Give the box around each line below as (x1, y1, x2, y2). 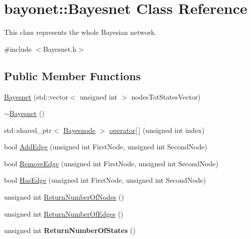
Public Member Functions (4, 68, 141, 83)
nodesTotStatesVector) (131, 91, 201, 102)
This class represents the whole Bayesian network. (4, 27, 157, 37)
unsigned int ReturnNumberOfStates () (4, 225, 136, 236)
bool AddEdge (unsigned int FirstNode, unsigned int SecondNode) (4, 141, 208, 152)
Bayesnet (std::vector (4, 91, 68, 102)
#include (4, 43, 32, 54)
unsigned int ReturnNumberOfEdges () (4, 208, 124, 219)
